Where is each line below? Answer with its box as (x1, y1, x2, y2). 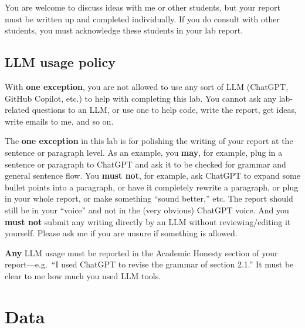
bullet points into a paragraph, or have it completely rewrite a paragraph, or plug (5, 180, 299, 193)
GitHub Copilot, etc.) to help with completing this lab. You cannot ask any (5, 92, 277, 104)
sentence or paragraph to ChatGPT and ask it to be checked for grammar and (5, 158, 286, 170)
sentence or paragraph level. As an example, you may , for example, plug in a (5, 146, 283, 158)
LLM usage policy (5, 53, 116, 71)
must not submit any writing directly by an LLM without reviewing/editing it (5, 215, 291, 227)
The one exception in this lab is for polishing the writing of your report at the (5, 135, 293, 147)
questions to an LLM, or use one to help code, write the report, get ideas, (32, 103, 297, 116)
